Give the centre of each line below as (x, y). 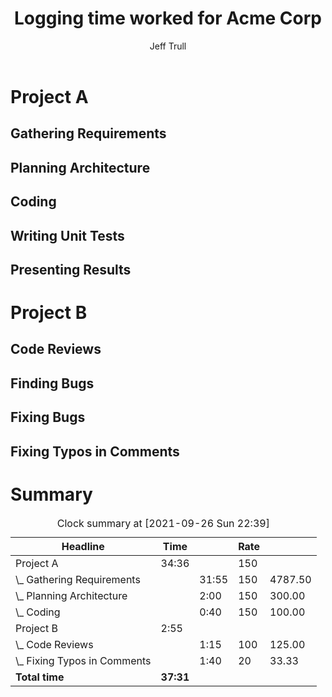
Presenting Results (71, 269)
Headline (83, 546)
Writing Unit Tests (67, 235)
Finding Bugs (52, 383)
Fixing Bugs (48, 417)
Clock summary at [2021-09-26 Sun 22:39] (163, 523)
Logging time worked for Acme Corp (168, 18)
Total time (40, 677)
